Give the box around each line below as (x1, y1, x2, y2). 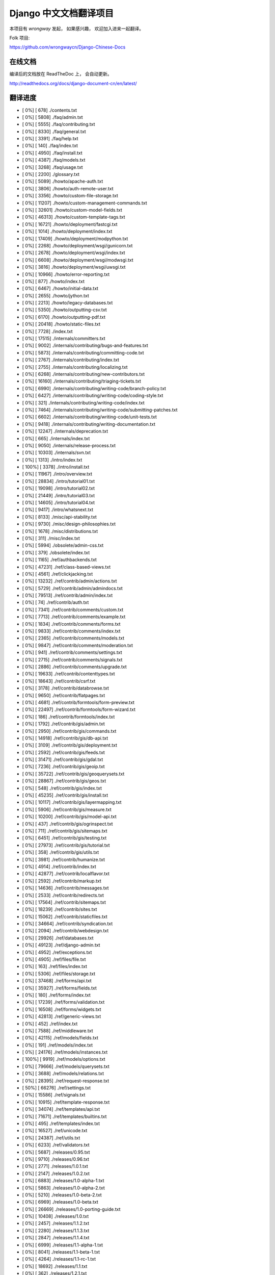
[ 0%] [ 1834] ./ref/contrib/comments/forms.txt (22, 621, 121, 627)
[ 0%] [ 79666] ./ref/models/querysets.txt (22, 1063, 109, 1069)
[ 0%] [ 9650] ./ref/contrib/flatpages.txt (22, 692, 105, 698)
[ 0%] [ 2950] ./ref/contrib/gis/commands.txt (22, 728, 117, 734)
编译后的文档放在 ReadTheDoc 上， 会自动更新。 (9, 71, 112, 77)
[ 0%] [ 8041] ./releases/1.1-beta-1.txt (22, 1249, 100, 1255)
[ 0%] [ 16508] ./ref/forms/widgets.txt (22, 1006, 101, 1012)
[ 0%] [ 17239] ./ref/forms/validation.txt (22, 999, 105, 1005)
